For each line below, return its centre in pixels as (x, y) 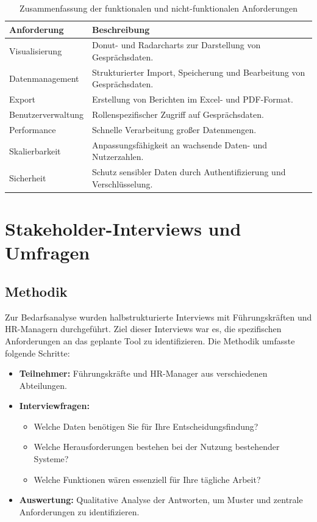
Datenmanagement (44, 78)
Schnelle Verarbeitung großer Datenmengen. (174, 129)
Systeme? (51, 459)
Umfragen (48, 252)
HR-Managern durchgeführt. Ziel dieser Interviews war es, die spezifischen (143, 329)
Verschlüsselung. (123, 183)
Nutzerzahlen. (118, 157)
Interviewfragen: (54, 406)
